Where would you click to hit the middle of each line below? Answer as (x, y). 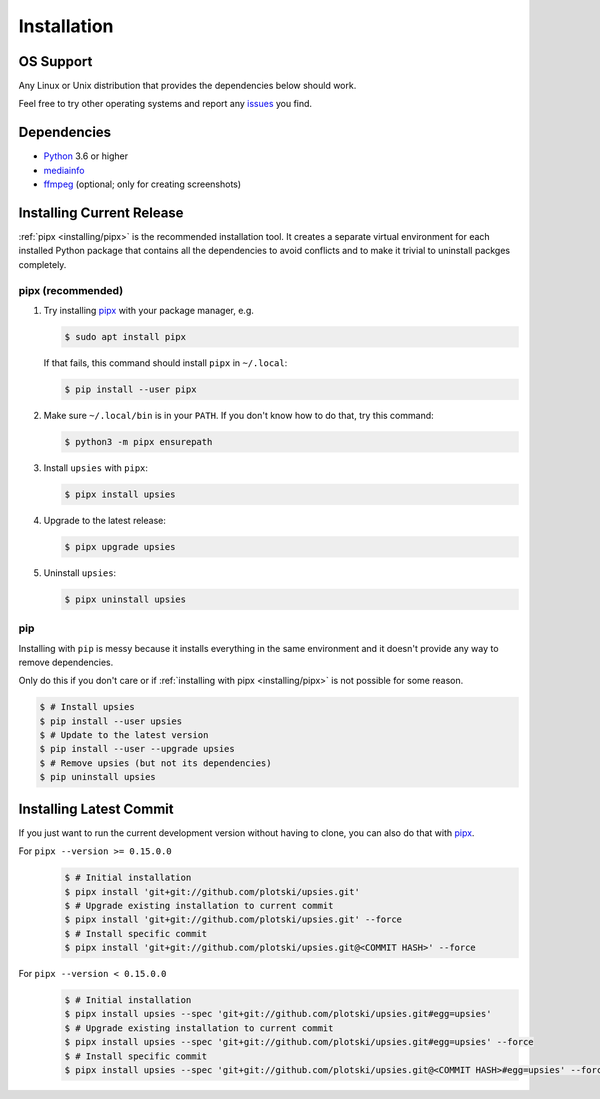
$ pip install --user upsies (111, 721)
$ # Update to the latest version (124, 735)
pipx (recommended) (71, 290)
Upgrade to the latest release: (105, 520)
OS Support (55, 61)
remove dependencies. (66, 662)
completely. (42, 264)
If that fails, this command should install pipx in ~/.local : (165, 362)
